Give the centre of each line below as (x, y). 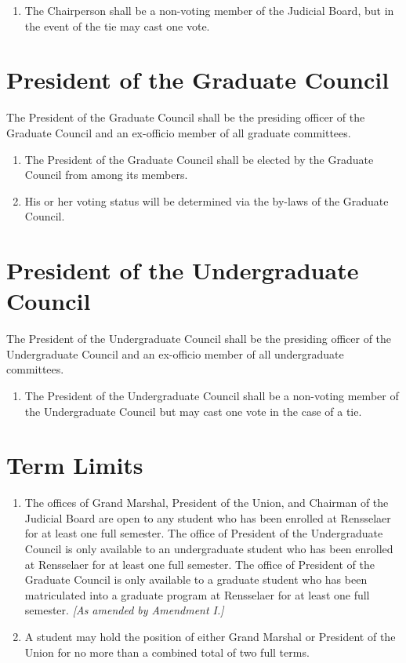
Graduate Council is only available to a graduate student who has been (196, 579)
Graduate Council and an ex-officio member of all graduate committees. (179, 132)
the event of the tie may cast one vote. (117, 25)
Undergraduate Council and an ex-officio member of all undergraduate (175, 353)
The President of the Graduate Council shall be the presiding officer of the (186, 117)
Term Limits (75, 465)
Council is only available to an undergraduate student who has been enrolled (209, 549)
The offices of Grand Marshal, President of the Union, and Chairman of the (207, 503)
